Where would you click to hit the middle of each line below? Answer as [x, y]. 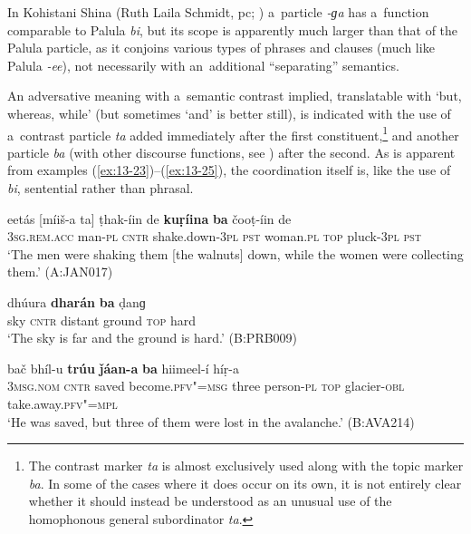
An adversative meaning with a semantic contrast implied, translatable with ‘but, [235, 96]
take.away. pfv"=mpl [62, 403]
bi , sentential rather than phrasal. [101, 188]
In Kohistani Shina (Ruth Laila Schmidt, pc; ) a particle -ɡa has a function [218, 12]
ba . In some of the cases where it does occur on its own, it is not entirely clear [245, 483]
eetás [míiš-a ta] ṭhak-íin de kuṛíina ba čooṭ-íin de [149, 218]
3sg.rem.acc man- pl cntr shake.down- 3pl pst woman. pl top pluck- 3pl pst [214, 236]
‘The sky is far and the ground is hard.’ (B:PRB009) [153, 338]
